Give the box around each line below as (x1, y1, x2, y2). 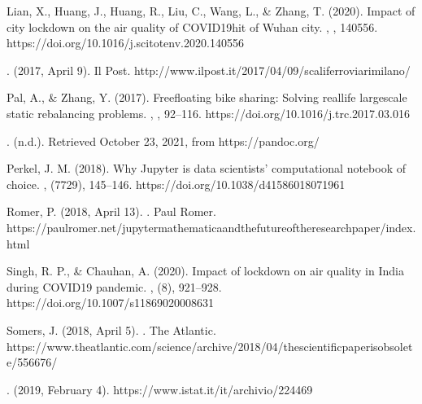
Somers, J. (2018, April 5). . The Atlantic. (7, 321, 216, 338)
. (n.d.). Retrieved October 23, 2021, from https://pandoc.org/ (7, 132, 320, 149)
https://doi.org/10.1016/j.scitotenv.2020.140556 (7, 34, 244, 51)
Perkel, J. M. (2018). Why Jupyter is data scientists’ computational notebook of (7, 160, 406, 177)
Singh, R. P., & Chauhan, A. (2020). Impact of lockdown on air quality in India (7, 262, 404, 279)
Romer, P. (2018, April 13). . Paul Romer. (7, 203, 216, 220)
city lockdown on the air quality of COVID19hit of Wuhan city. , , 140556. (7, 18, 378, 35)
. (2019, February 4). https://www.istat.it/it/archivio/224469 (7, 380, 313, 397)
